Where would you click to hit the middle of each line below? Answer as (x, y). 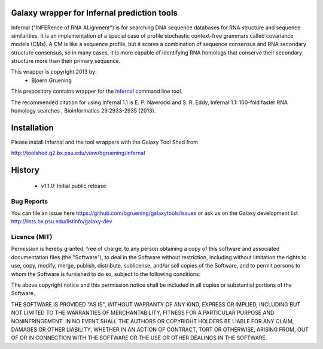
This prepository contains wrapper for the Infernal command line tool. (97, 91)
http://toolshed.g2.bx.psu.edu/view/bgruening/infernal (78, 153)
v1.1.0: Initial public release (74, 186)
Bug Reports (29, 201)
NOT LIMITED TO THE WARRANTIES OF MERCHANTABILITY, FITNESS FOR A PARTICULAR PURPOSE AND (143, 313)
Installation (32, 128)
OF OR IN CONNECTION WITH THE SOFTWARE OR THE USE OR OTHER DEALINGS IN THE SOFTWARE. (139, 338)
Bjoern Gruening (51, 80)
